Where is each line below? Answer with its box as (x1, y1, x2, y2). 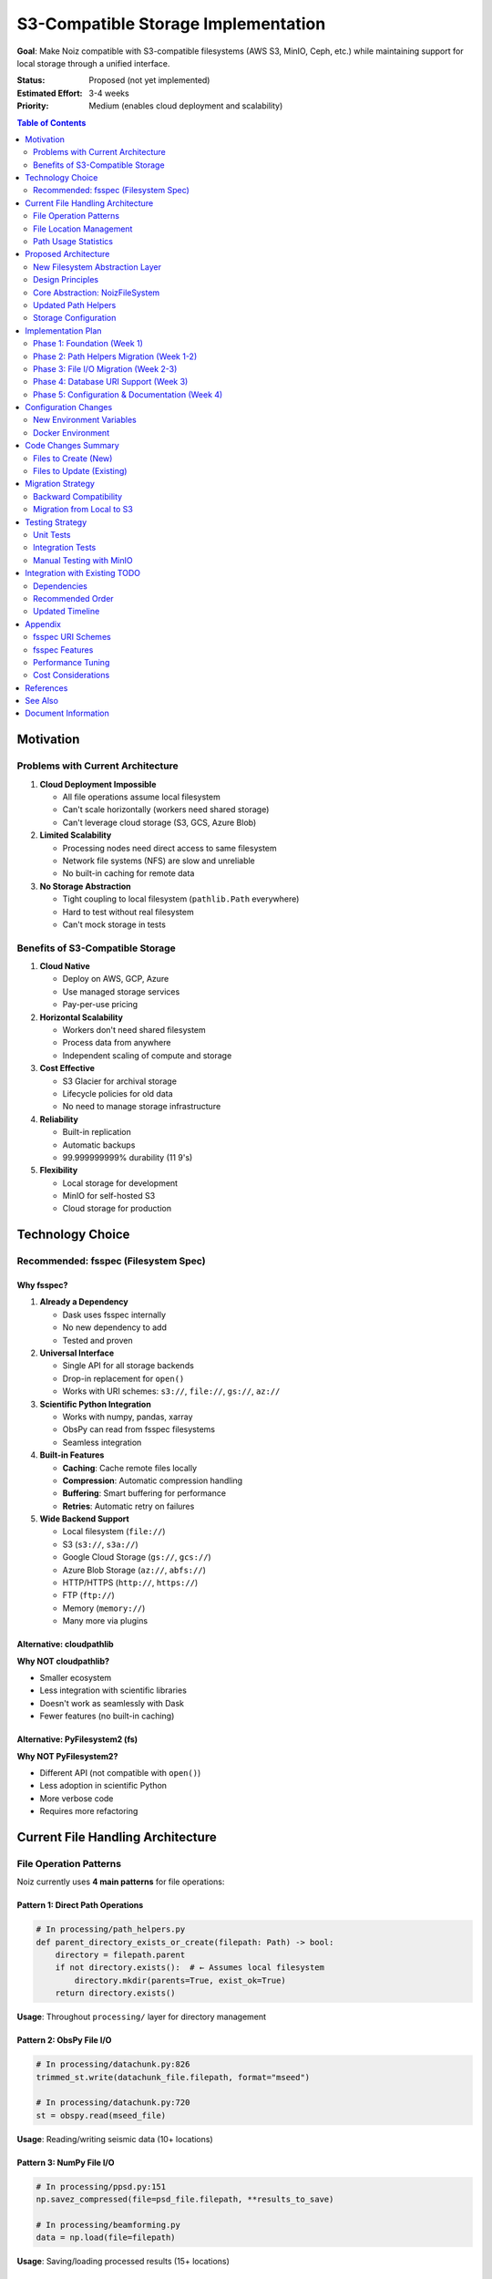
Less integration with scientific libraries (39, 1685, 187, 1696)
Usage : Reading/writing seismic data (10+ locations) (16, 2133, 213, 2144)
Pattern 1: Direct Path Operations (16, 1900, 144, 1911)
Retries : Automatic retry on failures (62, 1500, 195, 1511)
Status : (16, 75, 46, 86)
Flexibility (39, 1165, 78, 1176)
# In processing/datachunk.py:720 (36, 2098, 190, 2108)
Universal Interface (39, 1347, 114, 1358)
